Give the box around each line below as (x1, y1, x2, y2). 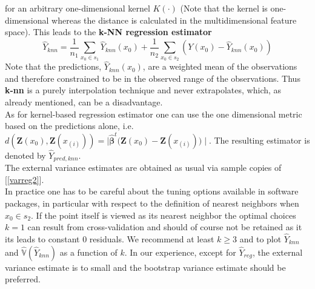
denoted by (5, 148, 46, 161)
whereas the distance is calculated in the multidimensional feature (51, 13, 297, 26)
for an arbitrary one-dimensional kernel (5, 2, 150, 14)
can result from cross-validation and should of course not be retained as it (27, 221, 302, 233)
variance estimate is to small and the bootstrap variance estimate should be (5, 261, 286, 273)
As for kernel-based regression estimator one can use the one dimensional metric (5, 107, 302, 120)
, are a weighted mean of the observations (142, 60, 297, 73)
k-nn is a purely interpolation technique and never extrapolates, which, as (5, 84, 282, 96)
